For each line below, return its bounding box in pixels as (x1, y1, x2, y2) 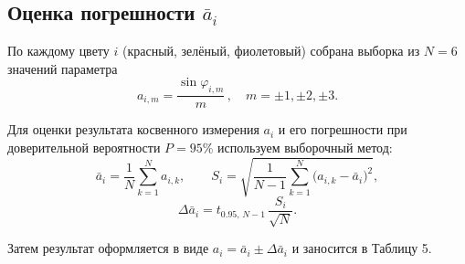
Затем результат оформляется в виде (7, 238, 209, 258)
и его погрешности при (278, 120, 407, 139)
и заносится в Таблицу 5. (291, 238, 432, 258)
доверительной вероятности (7, 137, 161, 156)
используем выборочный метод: (217, 137, 393, 156)
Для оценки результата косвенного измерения (7, 120, 259, 139)
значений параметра (7, 58, 118, 78)
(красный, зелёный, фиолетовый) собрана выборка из (122, 41, 420, 60)
